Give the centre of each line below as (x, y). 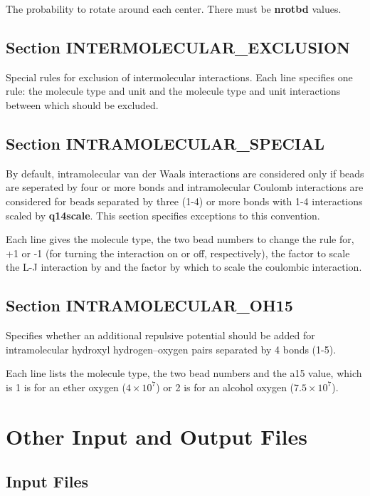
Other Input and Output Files (157, 436)
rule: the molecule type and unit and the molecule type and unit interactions (173, 91)
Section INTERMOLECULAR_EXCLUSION (178, 47)
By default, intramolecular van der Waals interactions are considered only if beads (185, 173)
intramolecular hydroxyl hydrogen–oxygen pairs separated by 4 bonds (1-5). (171, 349)
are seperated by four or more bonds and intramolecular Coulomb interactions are (185, 187)
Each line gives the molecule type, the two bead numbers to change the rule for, (180, 239)
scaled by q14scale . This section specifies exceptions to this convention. (163, 215)
